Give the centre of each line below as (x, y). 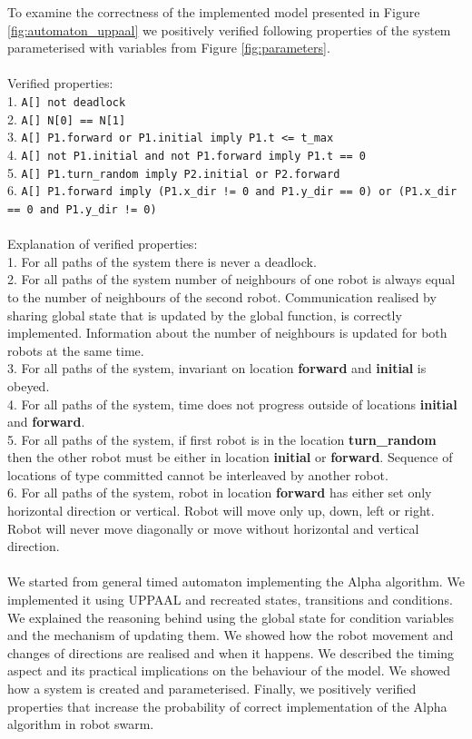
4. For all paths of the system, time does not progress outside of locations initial (232, 404)
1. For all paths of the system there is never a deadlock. (162, 261)
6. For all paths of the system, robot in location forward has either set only (220, 493)
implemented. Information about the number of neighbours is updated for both (227, 333)
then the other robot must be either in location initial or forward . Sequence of (230, 457)
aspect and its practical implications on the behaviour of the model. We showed (229, 670)
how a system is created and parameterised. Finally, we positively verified (212, 688)
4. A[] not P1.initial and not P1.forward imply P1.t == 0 (187, 154)
